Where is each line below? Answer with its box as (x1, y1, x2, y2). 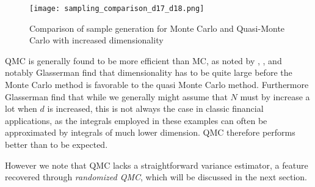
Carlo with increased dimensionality (29, 34, 164, 46)
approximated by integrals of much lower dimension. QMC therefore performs (5, 126, 295, 139)
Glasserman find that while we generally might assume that (5, 90, 228, 103)
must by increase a (240, 90, 310, 103)
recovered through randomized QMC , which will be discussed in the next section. (5, 170, 307, 183)
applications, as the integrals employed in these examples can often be (5, 114, 267, 127)
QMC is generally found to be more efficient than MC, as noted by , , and (5, 54, 282, 67)
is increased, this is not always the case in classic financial (47, 102, 264, 115)
